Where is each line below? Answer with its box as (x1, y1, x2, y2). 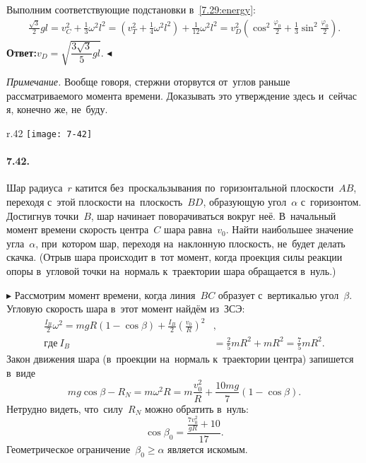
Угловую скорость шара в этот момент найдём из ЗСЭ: (6, 301, 245, 316)
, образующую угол (203, 194, 287, 209)
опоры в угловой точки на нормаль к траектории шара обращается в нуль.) (6, 263, 336, 278)
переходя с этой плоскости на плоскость (6, 194, 183, 209)
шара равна (163, 222, 213, 237)
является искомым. (167, 441, 248, 456)
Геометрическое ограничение (6, 441, 131, 456)
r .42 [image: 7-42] (6, 125, 93, 140)
